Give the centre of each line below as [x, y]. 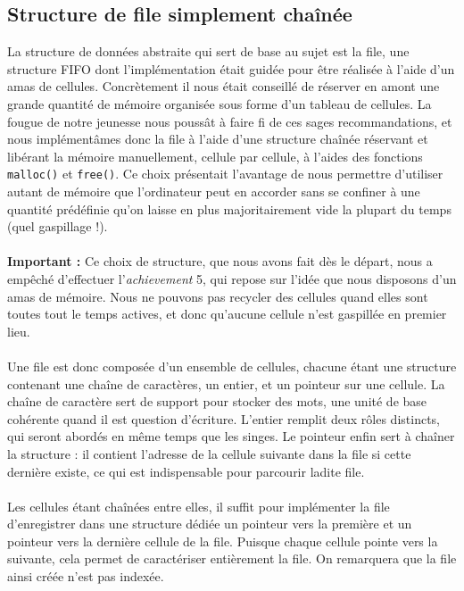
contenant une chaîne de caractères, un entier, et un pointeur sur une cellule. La [226, 383]
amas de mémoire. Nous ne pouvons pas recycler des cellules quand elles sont [218, 296]
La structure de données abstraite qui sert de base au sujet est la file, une [208, 51]
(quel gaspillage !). [58, 226]
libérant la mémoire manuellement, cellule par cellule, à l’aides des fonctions [215, 156]
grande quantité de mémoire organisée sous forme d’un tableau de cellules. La [220, 103]
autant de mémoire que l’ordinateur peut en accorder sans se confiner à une [214, 191]
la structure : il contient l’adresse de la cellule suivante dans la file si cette [209, 453]
